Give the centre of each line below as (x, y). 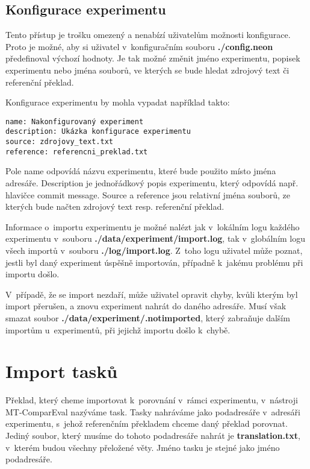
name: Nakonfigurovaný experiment (75, 121)
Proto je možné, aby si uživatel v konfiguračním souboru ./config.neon (139, 46)
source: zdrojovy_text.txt (59, 142)
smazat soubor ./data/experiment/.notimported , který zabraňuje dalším (148, 317)
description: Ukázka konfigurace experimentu (98, 132)
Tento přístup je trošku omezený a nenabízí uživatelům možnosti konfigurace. (148, 35)
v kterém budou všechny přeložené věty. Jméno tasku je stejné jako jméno (143, 447)
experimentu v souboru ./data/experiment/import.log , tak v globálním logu (156, 238)
